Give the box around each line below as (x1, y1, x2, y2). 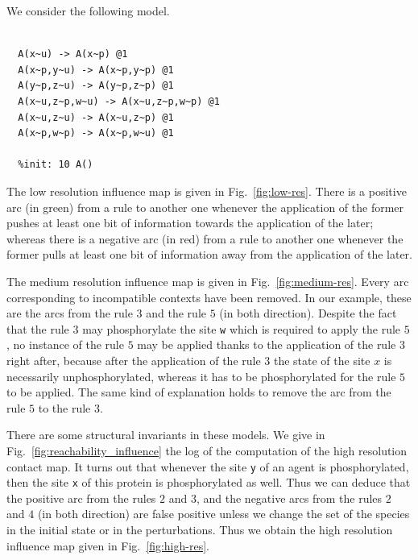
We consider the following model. (6, 2, 170, 19)
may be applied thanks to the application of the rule (137, 336, 396, 353)
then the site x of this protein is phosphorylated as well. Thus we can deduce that (6, 474, 411, 491)
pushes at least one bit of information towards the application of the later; (6, 214, 374, 231)
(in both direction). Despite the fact (219, 305, 397, 321)
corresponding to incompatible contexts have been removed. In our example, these (6, 288, 412, 305)
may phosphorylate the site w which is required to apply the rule (82, 320, 401, 337)
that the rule (6, 320, 69, 337)
